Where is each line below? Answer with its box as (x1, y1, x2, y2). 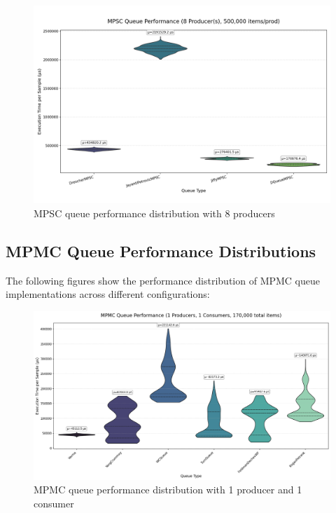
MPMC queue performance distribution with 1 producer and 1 (34, 482, 302, 497)
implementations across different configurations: (6, 287, 210, 301)
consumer (34, 495, 74, 510)
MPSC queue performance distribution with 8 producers (34, 205, 275, 220)
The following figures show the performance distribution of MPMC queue (6, 273, 321, 287)
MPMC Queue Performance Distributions (6, 240, 316, 261)
